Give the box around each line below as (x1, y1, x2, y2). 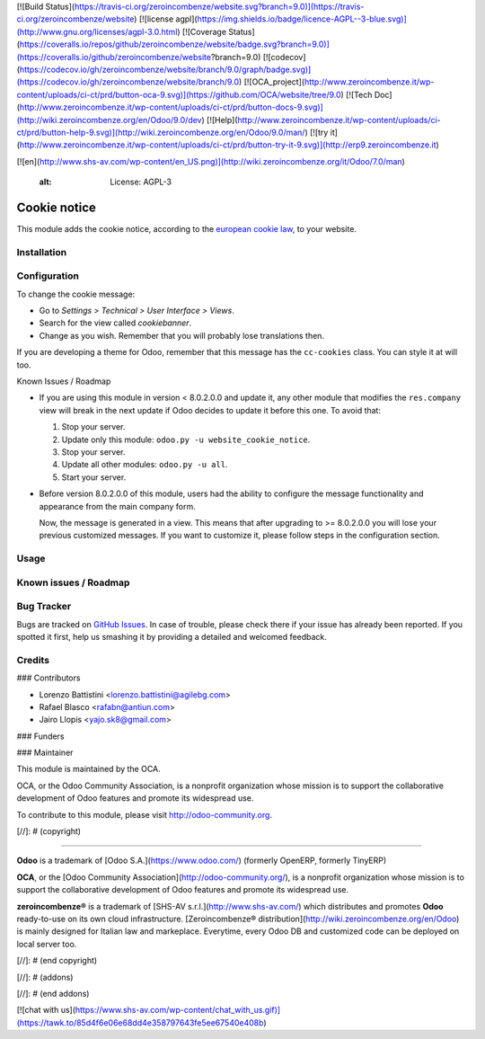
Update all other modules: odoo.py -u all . (61, 459, 228, 470)
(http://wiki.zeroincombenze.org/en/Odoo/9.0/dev (16, 114, 202, 125)
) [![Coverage (176, 26, 227, 37)
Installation (16, 245, 67, 258)
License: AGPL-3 (110, 176, 172, 188)
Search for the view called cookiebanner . (39, 317, 192, 328)
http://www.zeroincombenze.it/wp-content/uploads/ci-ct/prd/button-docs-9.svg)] (19, 102, 323, 112)
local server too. (16, 938, 77, 949)
